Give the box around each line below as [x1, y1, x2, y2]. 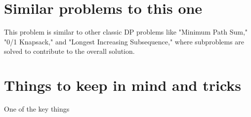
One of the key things [4, 104, 70, 114]
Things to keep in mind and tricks [4, 75, 242, 95]
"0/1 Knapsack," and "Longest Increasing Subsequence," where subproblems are [4, 36, 245, 46]
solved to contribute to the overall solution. [4, 46, 135, 56]
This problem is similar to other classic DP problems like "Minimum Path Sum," [4, 27, 248, 37]
